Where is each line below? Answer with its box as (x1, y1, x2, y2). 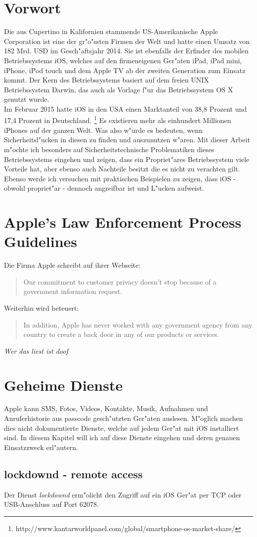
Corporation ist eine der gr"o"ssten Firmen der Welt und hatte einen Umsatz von (4, 36, 250, 46)
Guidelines (4, 231, 78, 251)
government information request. (23, 286, 123, 296)
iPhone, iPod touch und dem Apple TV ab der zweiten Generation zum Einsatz (4, 65, 246, 75)
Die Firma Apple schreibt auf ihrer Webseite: (4, 260, 141, 270)
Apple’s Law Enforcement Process (4, 212, 242, 232)
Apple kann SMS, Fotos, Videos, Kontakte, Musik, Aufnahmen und (4, 403, 208, 413)
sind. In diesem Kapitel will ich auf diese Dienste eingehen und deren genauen (4, 432, 240, 443)
